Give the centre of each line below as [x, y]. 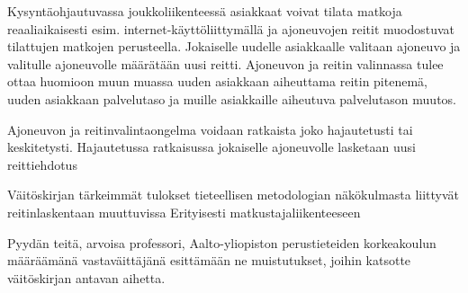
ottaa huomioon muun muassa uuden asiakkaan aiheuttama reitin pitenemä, [217, 81]
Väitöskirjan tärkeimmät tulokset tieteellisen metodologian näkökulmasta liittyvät [234, 195]
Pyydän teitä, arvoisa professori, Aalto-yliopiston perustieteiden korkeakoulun [222, 242]
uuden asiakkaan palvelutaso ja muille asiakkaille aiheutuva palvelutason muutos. [232, 98]
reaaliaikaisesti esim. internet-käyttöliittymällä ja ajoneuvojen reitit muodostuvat [231, 28]
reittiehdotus [42, 164]
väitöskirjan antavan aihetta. [86, 277]
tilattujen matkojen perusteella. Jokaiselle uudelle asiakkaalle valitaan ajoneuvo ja [234, 46]
